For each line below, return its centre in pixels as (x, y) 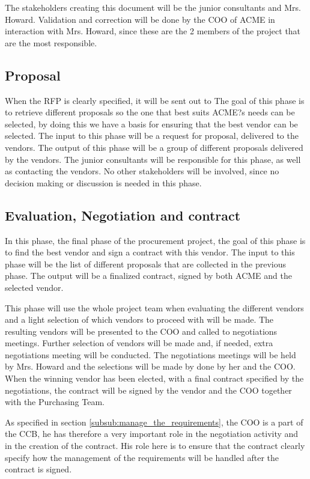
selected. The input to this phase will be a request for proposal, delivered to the (152, 136)
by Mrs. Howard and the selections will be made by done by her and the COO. (150, 366)
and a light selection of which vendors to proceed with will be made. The (139, 319)
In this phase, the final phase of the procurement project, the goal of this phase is (155, 240)
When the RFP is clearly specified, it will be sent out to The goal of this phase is (155, 100)
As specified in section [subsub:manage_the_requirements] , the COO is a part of (154, 422)
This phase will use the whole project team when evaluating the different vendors (154, 307)
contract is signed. (38, 469)
